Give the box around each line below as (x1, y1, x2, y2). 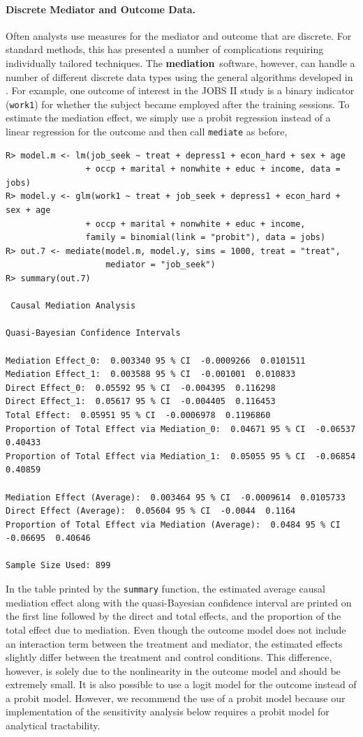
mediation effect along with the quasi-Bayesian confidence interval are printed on (6, 595, 352, 609)
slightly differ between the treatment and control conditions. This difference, (6, 650, 332, 664)
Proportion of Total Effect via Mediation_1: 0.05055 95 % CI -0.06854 (6, 451, 356, 461)
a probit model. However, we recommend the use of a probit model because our (6, 690, 346, 705)
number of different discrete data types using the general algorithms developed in (6, 69, 353, 84)
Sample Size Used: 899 (6, 560, 111, 571)
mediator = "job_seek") (105, 260, 216, 270)
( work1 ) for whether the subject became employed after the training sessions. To (6, 96, 350, 111)
